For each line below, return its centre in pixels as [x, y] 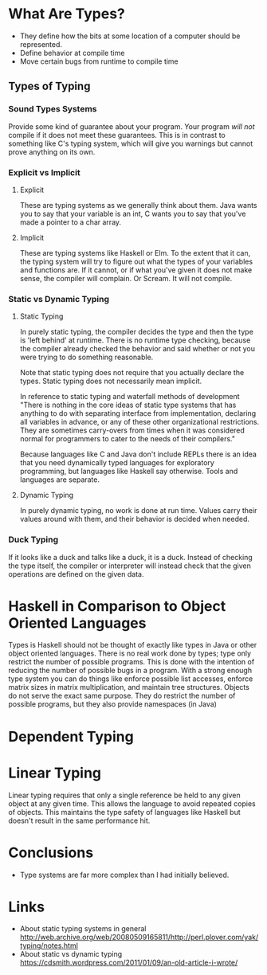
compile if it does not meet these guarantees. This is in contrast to [117, 135]
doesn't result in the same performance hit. [79, 820]
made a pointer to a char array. [71, 222]
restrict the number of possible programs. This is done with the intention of [132, 662]
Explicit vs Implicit [45, 172]
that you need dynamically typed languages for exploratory [117, 463]
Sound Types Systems [53, 109]
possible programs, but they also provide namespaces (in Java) [113, 704]
